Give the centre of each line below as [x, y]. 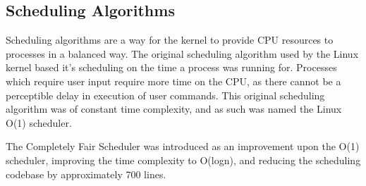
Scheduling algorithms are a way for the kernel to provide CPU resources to [170, 40]
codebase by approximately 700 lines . [86, 174]
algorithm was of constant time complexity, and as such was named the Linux [174, 109]
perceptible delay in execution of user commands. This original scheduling [165, 95]
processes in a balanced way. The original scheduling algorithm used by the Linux [182, 53]
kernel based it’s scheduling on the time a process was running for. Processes [171, 67]
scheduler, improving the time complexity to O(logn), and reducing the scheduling [183, 160]
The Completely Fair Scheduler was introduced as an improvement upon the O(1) [183, 146]
